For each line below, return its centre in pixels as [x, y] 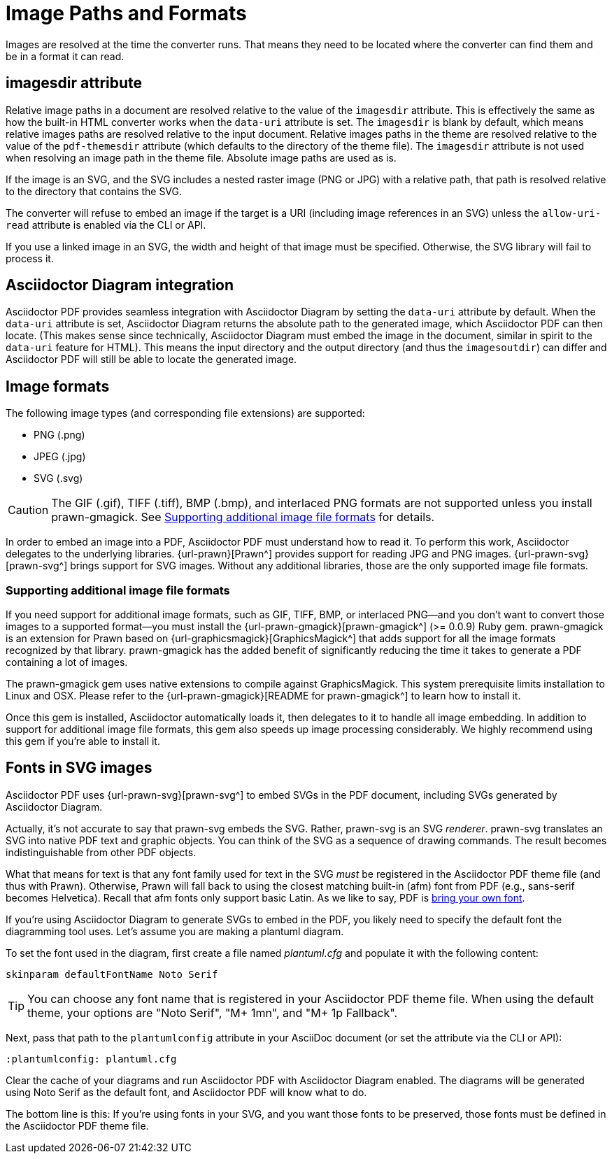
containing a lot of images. [67, 662]
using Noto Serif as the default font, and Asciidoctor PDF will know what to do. [186, 1092]
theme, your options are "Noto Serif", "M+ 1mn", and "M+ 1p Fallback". [213, 1012]
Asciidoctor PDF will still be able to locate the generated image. [151, 360]
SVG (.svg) [58, 478]
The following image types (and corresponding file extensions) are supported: [185, 413]
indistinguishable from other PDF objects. [101, 852]
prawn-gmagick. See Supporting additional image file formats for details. [243, 517]
